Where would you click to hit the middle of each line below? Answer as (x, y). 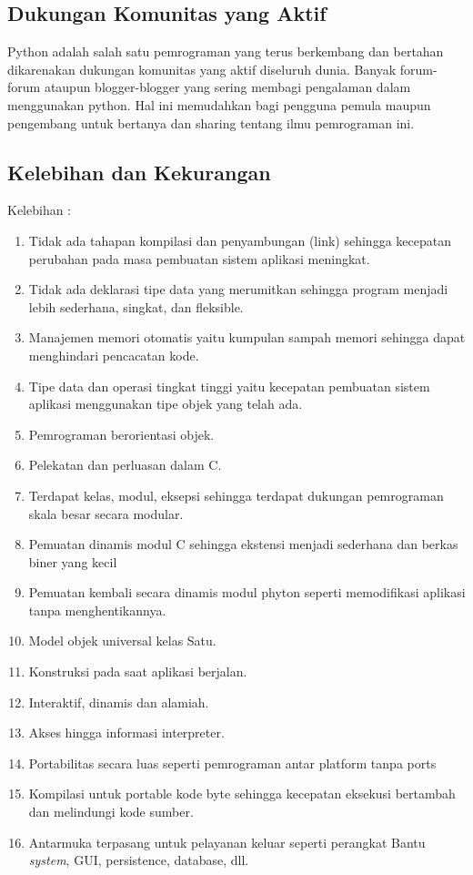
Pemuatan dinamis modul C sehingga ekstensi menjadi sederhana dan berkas (243, 544)
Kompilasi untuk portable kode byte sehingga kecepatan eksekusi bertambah (242, 794)
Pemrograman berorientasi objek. (121, 434)
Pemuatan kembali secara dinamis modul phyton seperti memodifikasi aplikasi (247, 592)
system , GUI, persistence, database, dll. (139, 860)
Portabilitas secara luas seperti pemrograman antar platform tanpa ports (232, 763)
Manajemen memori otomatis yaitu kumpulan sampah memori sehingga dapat (247, 337)
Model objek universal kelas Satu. (122, 641)
